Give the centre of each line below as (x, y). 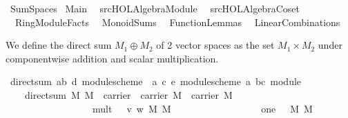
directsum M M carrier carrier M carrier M (128, 94)
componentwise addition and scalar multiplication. (112, 58)
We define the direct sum (59, 45)
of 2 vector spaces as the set (215, 45)
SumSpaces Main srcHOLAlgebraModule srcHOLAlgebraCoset (155, 8)
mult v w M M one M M (202, 108)
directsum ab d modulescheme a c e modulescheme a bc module (156, 81)
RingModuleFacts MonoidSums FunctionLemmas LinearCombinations (177, 22)
